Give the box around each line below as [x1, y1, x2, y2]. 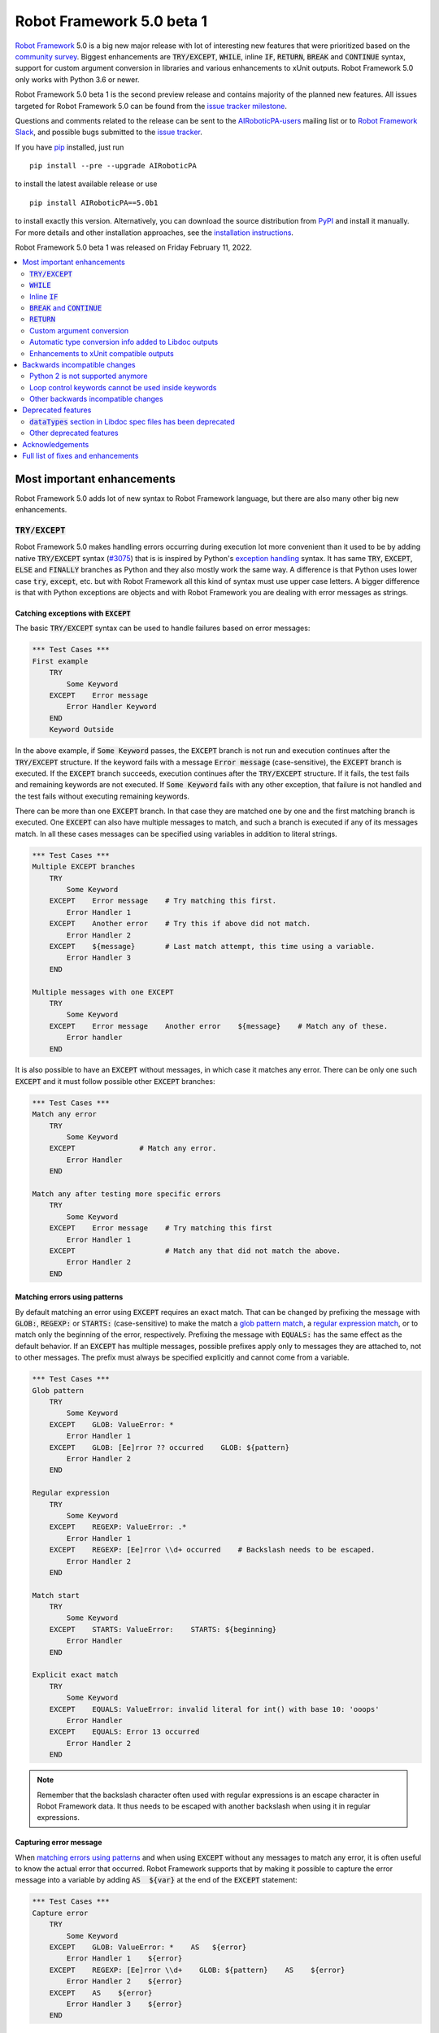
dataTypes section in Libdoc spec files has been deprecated [29, 416, 236, 426]
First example [32, 656, 89, 666]
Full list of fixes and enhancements [22, 451, 139, 461]
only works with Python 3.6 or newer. [15, 74, 140, 85]
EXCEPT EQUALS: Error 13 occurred [49, 1727, 200, 1736]
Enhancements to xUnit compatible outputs [29, 348, 174, 358]
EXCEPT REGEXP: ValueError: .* [49, 1522, 187, 1532]
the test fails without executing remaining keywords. [15, 791, 190, 801]
